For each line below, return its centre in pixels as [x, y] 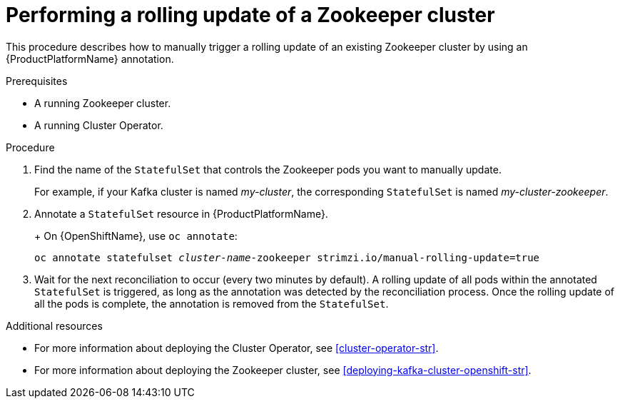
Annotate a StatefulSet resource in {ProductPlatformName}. [181, 213]
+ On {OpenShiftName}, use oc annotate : [136, 236]
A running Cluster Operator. [99, 125]
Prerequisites [37, 81]
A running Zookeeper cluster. [103, 103]
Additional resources [54, 325]
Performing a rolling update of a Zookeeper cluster [250, 15]
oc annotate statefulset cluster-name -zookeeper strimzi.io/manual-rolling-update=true [287, 257]
